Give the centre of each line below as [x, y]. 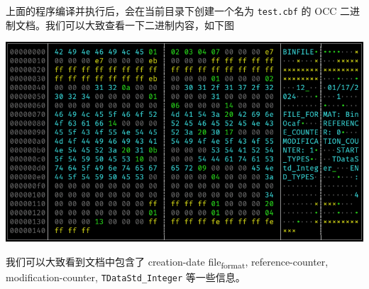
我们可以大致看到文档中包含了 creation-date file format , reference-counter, [167, 262]
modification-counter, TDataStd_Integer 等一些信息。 [126, 277]
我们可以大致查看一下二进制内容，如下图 [139, 24]
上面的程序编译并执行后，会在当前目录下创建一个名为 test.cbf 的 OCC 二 [178, 11]
